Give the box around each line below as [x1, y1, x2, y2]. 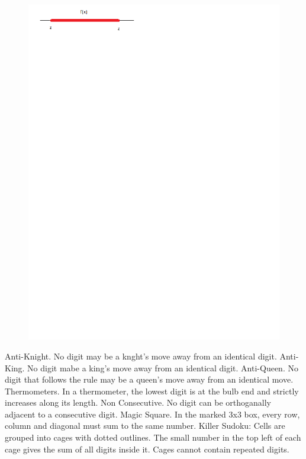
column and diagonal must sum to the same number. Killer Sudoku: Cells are [5, 419, 285, 432]
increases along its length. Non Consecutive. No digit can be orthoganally [5, 396, 271, 409]
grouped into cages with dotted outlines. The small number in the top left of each [5, 431, 301, 444]
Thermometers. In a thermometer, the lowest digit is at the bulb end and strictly [5, 384, 299, 397]
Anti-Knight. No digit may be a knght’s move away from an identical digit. [5, 349, 277, 362]
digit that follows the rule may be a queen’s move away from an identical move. [5, 373, 294, 386]
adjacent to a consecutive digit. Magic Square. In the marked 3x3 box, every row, [5, 407, 300, 420]
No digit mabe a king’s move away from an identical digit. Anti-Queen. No [27, 361, 298, 374]
